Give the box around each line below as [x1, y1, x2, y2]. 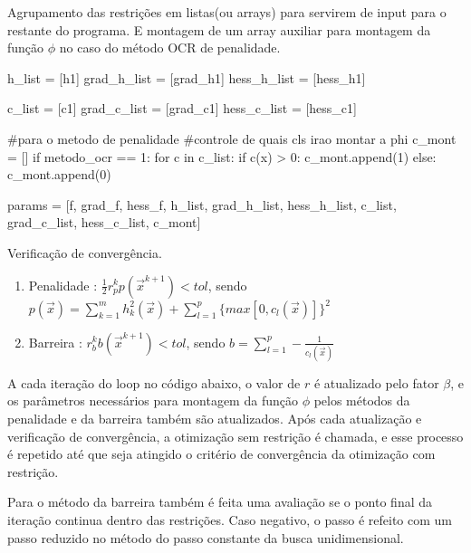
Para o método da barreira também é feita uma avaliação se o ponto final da [7, 492, 433, 511]
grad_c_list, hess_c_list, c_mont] [7, 213, 201, 232]
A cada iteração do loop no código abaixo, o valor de [7, 373, 301, 392]
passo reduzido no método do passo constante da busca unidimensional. [7, 528, 404, 547]
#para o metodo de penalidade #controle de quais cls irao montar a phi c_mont [7, 129, 457, 148]
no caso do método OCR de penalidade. [59, 38, 281, 57]
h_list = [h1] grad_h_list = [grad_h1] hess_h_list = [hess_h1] [7, 68, 366, 87]
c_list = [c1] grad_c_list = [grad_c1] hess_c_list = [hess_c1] [7, 99, 357, 118]
